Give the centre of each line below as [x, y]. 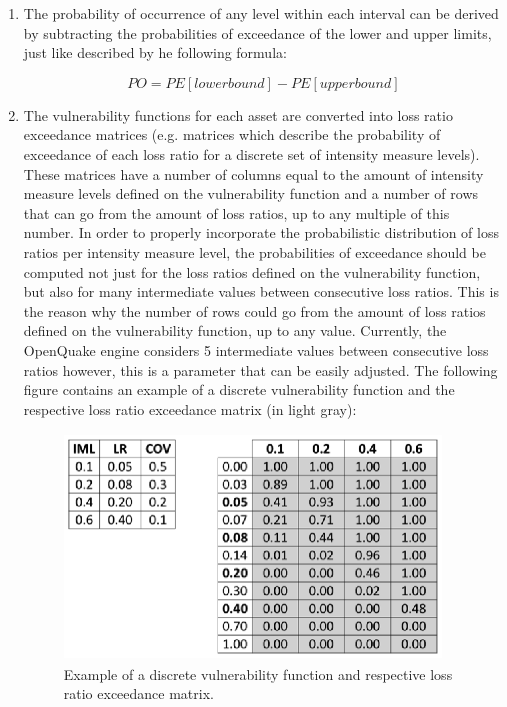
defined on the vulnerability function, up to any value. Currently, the [235, 330]
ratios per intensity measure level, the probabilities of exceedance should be [254, 251]
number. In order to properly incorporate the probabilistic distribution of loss [261, 232]
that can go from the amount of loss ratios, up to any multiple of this [236, 212]
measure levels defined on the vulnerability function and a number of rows [251, 193]
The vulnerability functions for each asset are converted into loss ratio [238, 114]
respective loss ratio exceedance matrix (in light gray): [190, 408]
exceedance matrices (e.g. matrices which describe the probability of [232, 134]
